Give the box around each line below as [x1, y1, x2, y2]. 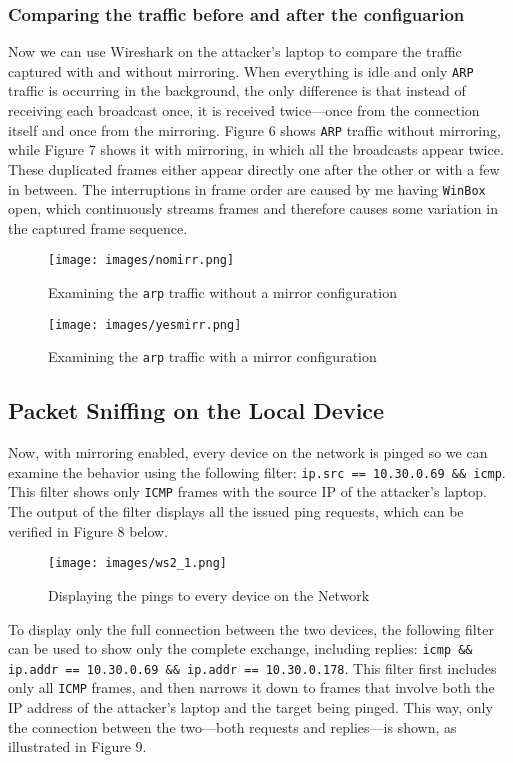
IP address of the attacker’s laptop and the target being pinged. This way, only [8, 697, 493, 718]
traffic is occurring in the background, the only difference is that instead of [8, 80, 466, 101]
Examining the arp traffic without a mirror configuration [48, 282, 397, 302]
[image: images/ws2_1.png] [48, 556, 227, 571]
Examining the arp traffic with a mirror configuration [48, 346, 377, 367]
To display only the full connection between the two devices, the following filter [8, 618, 494, 639]
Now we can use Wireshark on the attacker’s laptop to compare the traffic [8, 41, 462, 62]
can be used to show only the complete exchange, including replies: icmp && [8, 638, 473, 659]
